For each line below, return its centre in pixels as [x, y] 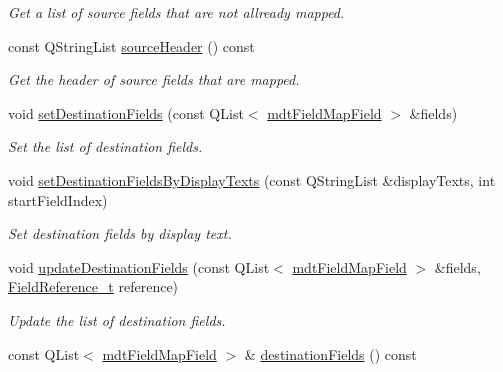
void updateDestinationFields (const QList [139, 266]
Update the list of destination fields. [117, 319]
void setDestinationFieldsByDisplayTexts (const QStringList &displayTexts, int [252, 179]
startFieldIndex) [58, 199]
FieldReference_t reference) [93, 286]
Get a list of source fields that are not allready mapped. [176, 12]
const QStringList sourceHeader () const [131, 45]
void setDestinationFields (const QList [126, 112]
